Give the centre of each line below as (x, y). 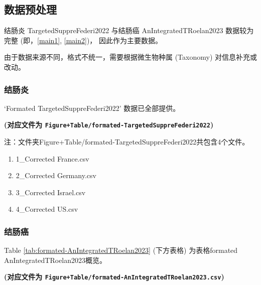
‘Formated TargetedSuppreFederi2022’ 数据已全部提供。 (92, 108)
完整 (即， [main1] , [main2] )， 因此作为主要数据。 (83, 40)
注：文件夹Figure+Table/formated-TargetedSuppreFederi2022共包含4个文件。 (127, 142)
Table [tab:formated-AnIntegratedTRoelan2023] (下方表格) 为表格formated (121, 250)
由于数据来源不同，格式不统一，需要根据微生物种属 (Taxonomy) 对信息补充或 (130, 57)
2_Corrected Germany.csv (56, 175)
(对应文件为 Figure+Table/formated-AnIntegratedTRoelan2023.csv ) (114, 277)
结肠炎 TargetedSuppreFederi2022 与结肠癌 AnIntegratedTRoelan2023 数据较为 (129, 30)
